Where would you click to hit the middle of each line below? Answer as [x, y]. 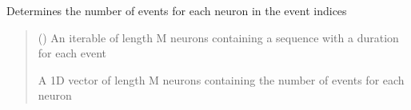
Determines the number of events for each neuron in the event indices [177, 10]
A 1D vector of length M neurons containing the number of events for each [221, 79]
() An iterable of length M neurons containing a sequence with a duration [218, 37]
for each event [72, 53]
